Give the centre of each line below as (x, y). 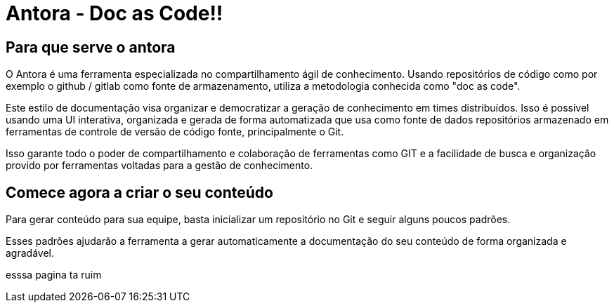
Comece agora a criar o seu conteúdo (139, 192)
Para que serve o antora (91, 47)
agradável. (30, 253)
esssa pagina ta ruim (54, 275)
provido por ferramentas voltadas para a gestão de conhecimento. (159, 166)
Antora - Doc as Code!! (115, 13)
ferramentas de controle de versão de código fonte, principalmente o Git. (175, 132)
